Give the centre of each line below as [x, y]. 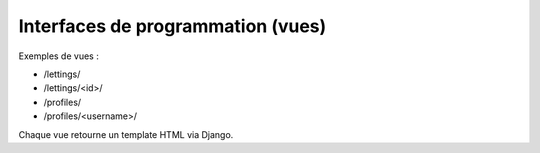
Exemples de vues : [58, 56]
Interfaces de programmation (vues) [172, 26]
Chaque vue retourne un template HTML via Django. [126, 134]
